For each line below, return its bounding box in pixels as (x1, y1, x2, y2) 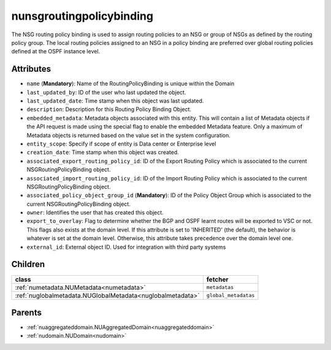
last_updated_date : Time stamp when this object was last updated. (26, 97, 204, 104)
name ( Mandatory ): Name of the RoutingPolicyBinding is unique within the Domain (26, 80, 235, 87)
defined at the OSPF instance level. (11, 48, 101, 55)
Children (11, 259, 45, 270)
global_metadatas (206, 292, 255, 299)
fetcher (206, 275, 229, 284)
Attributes (11, 64, 51, 74)
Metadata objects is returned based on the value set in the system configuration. (26, 131, 231, 139)
